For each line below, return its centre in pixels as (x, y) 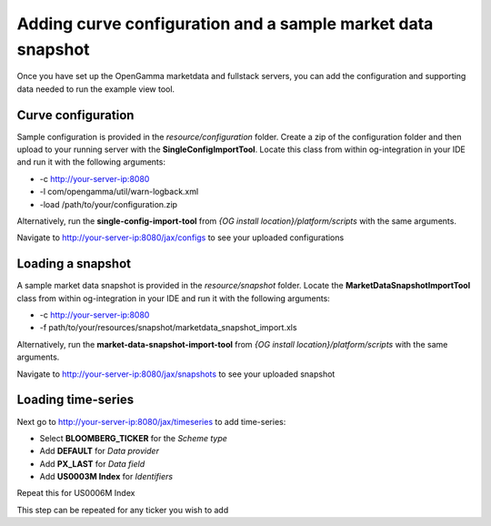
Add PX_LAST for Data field (92, 463)
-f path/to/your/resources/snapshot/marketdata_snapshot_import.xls (168, 328)
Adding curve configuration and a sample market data (225, 24)
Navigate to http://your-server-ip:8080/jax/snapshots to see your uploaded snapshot (176, 374)
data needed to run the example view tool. (96, 89)
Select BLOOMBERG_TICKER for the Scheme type (133, 438)
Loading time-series (75, 400)
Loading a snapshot (74, 264)
